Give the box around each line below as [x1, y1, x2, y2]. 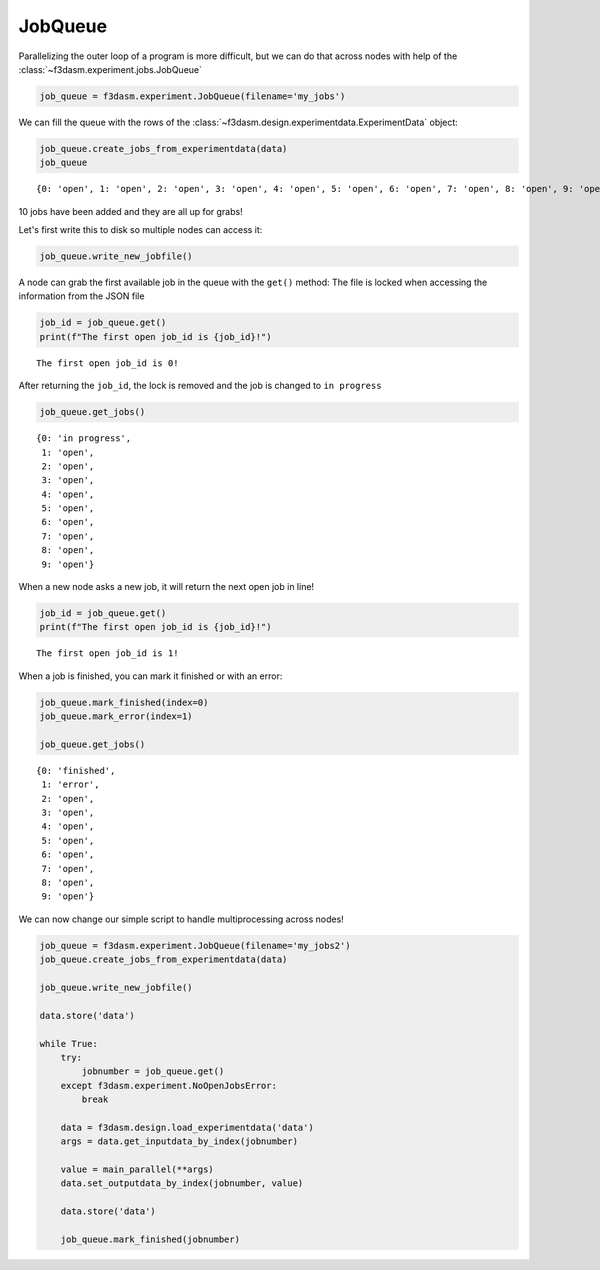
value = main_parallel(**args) [60, 1164, 214, 1175]
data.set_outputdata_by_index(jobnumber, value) [60, 1178, 304, 1189]
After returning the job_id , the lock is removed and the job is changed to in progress [18, 380, 382, 392]
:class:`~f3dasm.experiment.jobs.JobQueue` [18, 63, 203, 75]
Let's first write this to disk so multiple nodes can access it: [18, 224, 263, 236]
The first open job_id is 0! [36, 357, 179, 369]
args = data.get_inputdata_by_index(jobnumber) [60, 1136, 299, 1147]
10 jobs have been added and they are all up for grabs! [18, 205, 244, 217]
